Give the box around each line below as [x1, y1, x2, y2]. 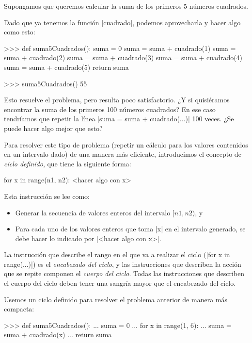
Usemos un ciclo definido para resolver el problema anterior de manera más [4, 294, 227, 304]
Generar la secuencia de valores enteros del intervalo [15, 207, 171, 217]
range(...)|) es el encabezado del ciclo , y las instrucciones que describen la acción [4, 259, 241, 269]
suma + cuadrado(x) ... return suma [4, 329, 112, 340]
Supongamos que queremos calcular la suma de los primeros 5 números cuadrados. [4, 1, 248, 11]
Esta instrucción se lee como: [4, 191, 90, 201]
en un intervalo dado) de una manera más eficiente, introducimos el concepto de [4, 149, 241, 159]
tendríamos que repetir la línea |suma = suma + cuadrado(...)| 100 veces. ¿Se [4, 114, 234, 124]
